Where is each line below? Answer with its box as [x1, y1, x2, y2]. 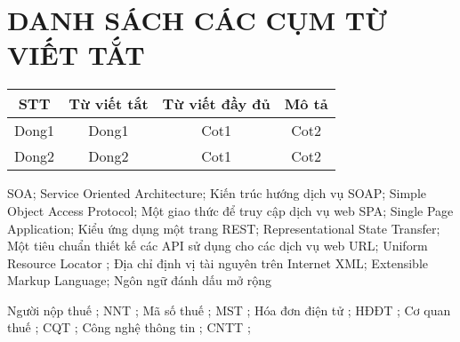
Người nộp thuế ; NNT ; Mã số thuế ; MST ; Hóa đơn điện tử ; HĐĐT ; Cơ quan [7, 300, 451, 319]
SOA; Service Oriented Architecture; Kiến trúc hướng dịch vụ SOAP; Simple [7, 184, 426, 203]
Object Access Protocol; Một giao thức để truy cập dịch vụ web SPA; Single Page [7, 201, 454, 219]
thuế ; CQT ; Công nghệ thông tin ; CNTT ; [7, 318, 251, 337]
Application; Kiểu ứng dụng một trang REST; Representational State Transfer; [7, 219, 440, 237]
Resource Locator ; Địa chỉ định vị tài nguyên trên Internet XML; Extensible [7, 253, 429, 272]
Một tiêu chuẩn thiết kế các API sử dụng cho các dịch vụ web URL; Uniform [7, 236, 428, 255]
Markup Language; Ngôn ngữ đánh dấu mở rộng [7, 271, 272, 290]
